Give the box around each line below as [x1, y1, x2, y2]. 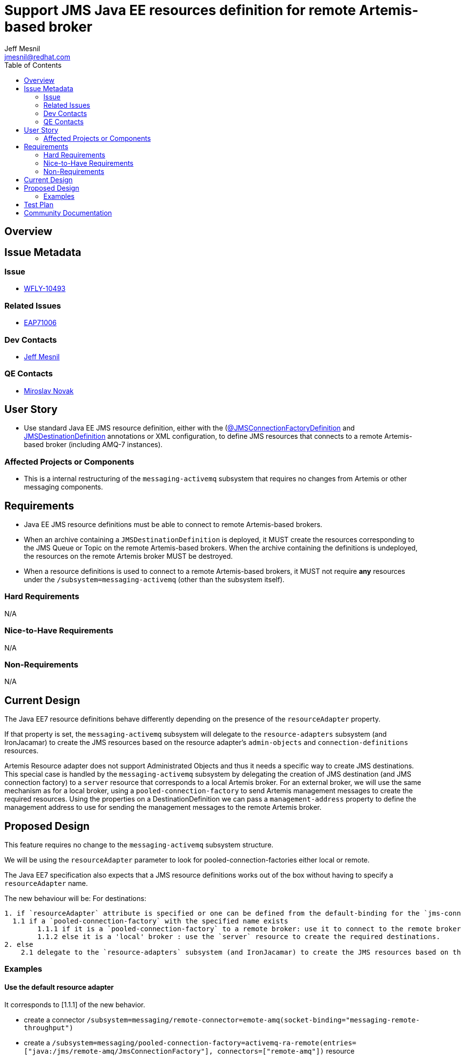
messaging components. [24, 483, 103, 491]
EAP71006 [24, 318, 57, 327]
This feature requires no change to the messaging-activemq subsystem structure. [4, 841, 274, 849]
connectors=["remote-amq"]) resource [217, 1046, 355, 1055]
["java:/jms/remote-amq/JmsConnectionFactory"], [24, 1047, 213, 1055]
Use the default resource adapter [4, 983, 114, 991]
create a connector [24, 1015, 85, 1024]
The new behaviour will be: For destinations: [4, 894, 146, 903]
